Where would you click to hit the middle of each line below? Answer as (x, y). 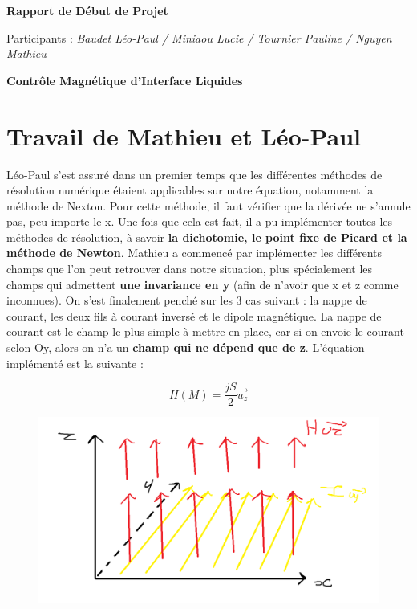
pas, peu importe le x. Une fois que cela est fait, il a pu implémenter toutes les (200, 221)
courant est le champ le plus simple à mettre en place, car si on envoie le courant (205, 331)
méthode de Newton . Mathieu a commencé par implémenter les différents (194, 253)
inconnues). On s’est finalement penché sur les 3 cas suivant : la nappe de (187, 300)
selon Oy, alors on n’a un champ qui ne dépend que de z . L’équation (186, 347)
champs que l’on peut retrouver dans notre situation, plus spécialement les (190, 269)
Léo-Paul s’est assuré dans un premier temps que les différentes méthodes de (194, 174)
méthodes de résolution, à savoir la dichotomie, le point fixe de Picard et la (207, 237)
